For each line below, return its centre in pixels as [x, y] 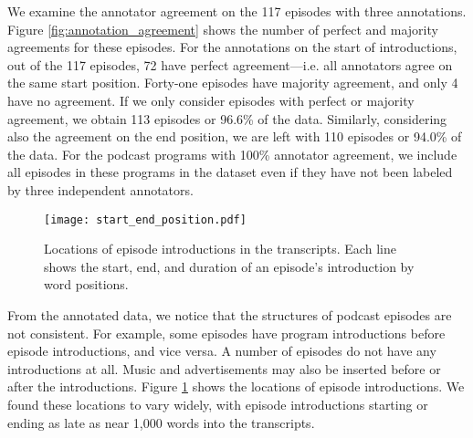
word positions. [86, 284]
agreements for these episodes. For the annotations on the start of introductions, [232, 47]
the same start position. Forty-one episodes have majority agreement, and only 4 [233, 83]
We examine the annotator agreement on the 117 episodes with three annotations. [237, 11]
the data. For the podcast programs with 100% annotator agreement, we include [232, 154]
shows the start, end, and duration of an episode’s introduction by [229, 266]
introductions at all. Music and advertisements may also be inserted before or [224, 368]
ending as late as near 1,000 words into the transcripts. [161, 422]
